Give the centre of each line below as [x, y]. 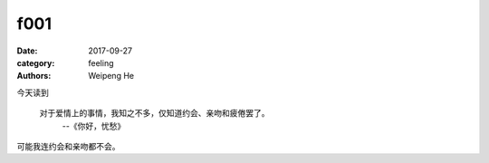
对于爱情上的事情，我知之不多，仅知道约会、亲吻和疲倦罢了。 [154, 113]
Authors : [34, 76]
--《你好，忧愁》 [94, 126]
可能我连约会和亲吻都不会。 [68, 146]
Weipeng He [111, 76]
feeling [101, 62]
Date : [27, 51]
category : [36, 62]
